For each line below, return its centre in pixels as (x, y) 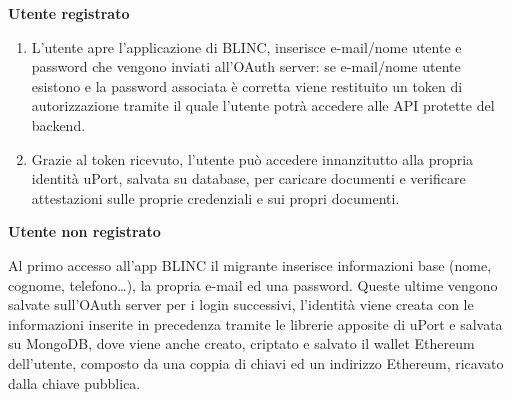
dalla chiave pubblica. (74, 382)
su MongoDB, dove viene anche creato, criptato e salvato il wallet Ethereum (241, 343)
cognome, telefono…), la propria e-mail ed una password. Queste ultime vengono (253, 284)
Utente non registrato (84, 231)
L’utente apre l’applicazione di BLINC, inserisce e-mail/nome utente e (246, 46)
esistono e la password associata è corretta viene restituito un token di (247, 85)
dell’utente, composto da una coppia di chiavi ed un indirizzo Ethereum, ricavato (256, 362)
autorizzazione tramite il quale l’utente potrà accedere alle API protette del (263, 105)
